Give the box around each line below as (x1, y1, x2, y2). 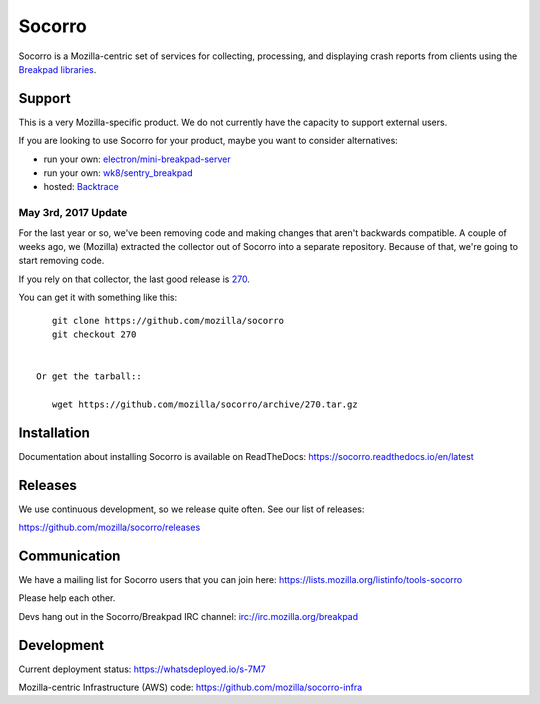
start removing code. (18, 255, 105, 267)
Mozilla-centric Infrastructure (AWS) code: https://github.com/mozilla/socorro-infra (18, 681, 363, 694)
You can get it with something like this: (18, 291, 178, 304)
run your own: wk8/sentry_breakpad (43, 167, 194, 179)
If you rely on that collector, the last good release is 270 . (18, 273, 250, 285)
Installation (18, 424, 90, 441)
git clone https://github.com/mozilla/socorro (51, 315, 285, 326)
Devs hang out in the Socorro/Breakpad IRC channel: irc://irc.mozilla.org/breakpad (18, 610, 359, 622)
